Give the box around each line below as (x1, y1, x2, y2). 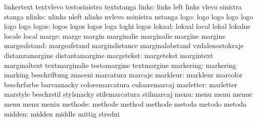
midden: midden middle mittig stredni (4, 108, 120, 119)
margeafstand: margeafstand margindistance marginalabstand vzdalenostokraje (4, 40, 244, 51)
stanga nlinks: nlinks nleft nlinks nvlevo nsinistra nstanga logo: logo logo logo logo (4, 11, 254, 21)
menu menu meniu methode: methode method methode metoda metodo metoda (4, 98, 247, 109)
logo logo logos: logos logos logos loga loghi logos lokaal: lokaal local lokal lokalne (4, 21, 251, 31)
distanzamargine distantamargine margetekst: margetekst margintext (4, 50, 213, 60)
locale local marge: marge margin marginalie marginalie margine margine (4, 30, 226, 41)
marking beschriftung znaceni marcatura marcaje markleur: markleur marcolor (4, 69, 243, 80)
